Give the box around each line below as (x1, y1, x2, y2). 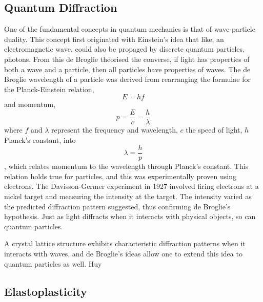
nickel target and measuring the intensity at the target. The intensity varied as (4, 191, 252, 202)
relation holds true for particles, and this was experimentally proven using (4, 170, 236, 181)
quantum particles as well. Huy (4, 258, 102, 269)
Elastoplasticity (4, 283, 87, 299)
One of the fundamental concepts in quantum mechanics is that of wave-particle (4, 24, 255, 34)
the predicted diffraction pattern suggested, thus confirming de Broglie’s (4, 201, 231, 211)
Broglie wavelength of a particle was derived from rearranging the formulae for (4, 74, 251, 84)
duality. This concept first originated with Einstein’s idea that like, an (4, 33, 224, 44)
